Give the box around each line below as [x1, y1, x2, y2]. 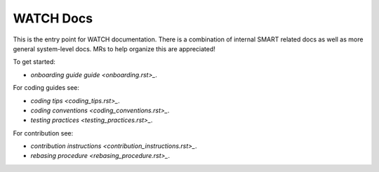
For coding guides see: [13, 84, 80, 92]
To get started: [13, 58, 56, 66]
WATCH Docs [13, 11, 93, 26]
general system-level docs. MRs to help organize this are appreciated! [13, 44, 215, 53]
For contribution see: [13, 128, 74, 137]
